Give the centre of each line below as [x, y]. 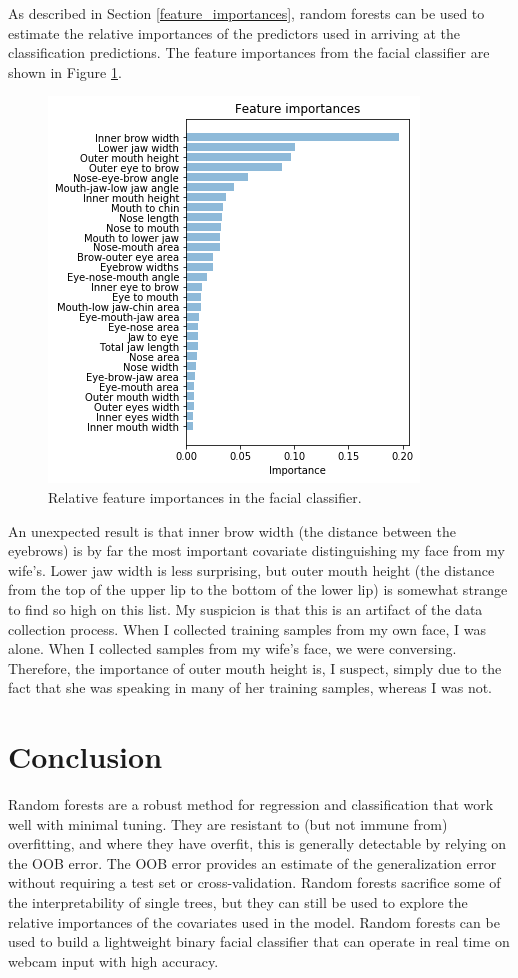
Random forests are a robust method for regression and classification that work [251, 804]
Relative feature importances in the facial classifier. [205, 496]
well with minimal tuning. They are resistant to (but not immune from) [228, 823]
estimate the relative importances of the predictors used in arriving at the [234, 32]
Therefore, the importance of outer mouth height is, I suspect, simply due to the [255, 667]
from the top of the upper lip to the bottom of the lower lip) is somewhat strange [258, 589]
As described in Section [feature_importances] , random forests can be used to [246, 13]
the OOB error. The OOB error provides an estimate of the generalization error [252, 862]
